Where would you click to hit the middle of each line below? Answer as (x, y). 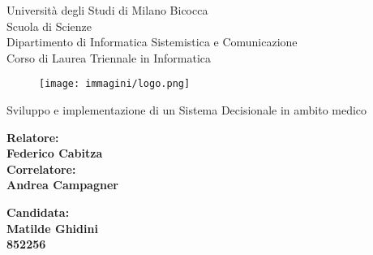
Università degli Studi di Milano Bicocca (107, 10)
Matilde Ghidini (52, 228)
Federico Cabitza (55, 153)
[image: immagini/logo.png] (115, 84)
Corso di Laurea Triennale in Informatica (109, 57)
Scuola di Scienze (49, 26)
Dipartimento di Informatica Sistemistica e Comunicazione (152, 42)
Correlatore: (41, 169)
